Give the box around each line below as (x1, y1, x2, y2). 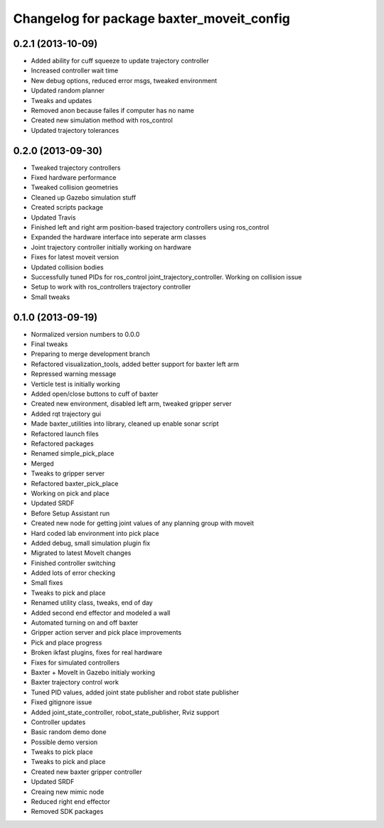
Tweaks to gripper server (31, 469, 105, 478)
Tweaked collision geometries (31, 183, 119, 192)
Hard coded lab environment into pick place (31, 529, 159, 537)
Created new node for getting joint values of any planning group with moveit (31, 519, 255, 527)
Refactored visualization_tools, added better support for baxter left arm (31, 360, 240, 368)
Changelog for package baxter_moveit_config (13, 11, 291, 26)
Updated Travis (31, 213, 76, 222)
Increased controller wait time (31, 66, 119, 75)
